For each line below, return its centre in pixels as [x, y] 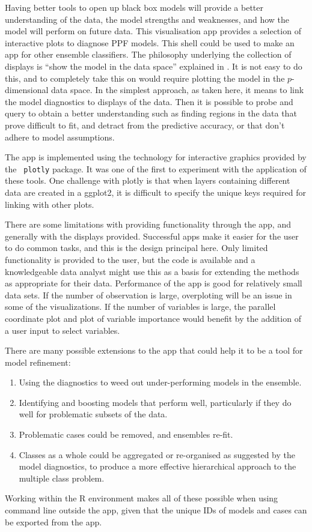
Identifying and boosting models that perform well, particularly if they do [155, 402]
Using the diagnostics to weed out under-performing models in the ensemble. [160, 382]
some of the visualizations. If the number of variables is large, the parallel [140, 307]
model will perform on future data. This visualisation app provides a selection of [153, 31]
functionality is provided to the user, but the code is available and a [130, 259]
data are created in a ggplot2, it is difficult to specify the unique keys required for [155, 192]
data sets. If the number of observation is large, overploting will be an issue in [148, 295]
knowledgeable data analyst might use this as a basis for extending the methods [152, 271]
